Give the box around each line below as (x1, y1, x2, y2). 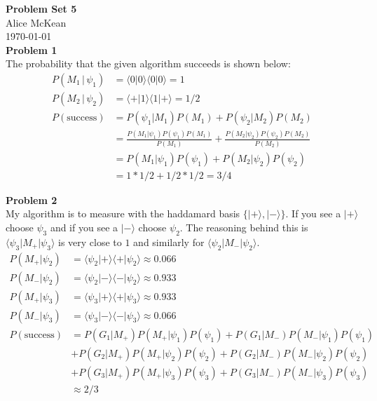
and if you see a (50, 219, 118, 234)
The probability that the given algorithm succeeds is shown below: (6, 56, 291, 71)
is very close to (58, 234, 122, 249)
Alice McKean (6, 15, 67, 29)
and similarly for (133, 234, 205, 249)
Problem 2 (6, 192, 57, 207)
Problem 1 (6, 42, 57, 57)
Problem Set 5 (6, 1, 77, 15)
